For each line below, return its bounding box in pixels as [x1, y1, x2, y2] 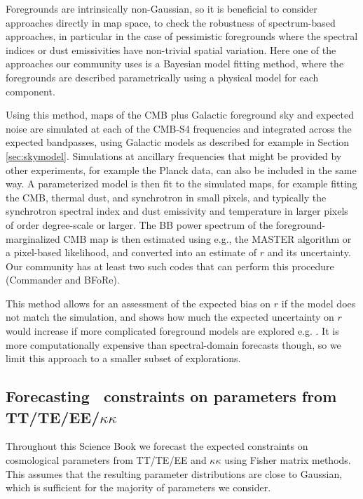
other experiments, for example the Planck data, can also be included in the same [6, 162, 357, 177]
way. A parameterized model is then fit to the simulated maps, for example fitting [6, 176, 357, 191]
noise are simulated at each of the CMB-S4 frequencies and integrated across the [6, 121, 352, 135]
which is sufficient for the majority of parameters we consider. [6, 480, 271, 495]
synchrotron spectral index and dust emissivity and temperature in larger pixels [6, 204, 348, 218]
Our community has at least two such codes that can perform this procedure [6, 258, 334, 273]
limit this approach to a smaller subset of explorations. [6, 351, 241, 366]
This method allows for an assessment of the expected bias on [6, 295, 271, 310]
